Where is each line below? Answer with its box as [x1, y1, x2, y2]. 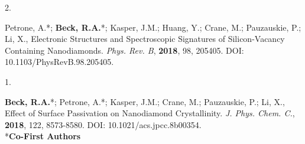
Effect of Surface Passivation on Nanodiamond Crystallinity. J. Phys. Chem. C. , [5, 107, 295, 119]
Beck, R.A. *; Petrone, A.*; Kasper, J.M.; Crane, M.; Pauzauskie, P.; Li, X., [5, 95, 285, 107]
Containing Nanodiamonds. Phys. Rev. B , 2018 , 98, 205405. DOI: [5, 44, 244, 56]
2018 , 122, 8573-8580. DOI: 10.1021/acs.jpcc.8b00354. [5, 118, 202, 130]
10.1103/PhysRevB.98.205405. [5, 55, 114, 68]
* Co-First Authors [5, 130, 81, 142]
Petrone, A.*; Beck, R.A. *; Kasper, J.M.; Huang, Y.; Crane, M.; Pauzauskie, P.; [5, 21, 301, 33]
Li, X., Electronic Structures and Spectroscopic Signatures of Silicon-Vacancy [5, 32, 285, 45]
